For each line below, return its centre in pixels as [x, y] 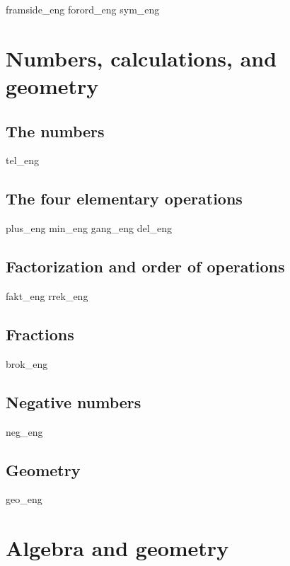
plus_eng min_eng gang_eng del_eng [89, 228]
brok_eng [27, 363]
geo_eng [24, 499]
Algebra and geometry [117, 548]
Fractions [40, 334]
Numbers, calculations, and [141, 58]
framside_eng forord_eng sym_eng [83, 9]
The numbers [55, 131]
